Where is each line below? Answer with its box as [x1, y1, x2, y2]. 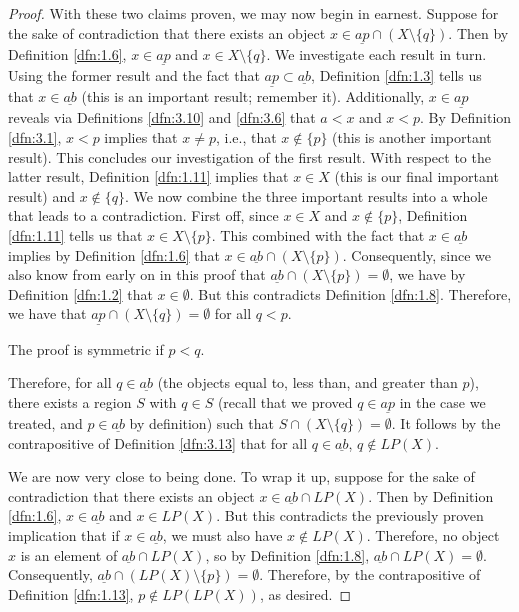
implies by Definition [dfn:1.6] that [8, 244, 220, 265]
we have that [8, 303, 87, 324]
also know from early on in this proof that [8, 264, 266, 285]
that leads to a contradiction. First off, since [8, 205, 279, 226]
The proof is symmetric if [8, 338, 164, 359]
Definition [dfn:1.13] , [8, 583, 134, 604]
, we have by [389, 264, 466, 285]
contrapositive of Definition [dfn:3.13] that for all [8, 432, 308, 453]
